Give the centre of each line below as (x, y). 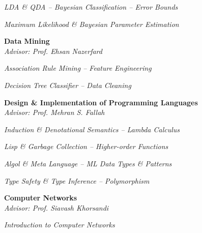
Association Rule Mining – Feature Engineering (78, 68)
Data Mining (27, 41)
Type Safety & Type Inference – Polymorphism (77, 180)
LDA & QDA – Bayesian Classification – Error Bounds (91, 7)
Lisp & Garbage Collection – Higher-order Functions (86, 146)
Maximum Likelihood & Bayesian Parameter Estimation (92, 24)
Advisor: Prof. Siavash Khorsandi (56, 207)
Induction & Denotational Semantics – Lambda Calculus (92, 129)
